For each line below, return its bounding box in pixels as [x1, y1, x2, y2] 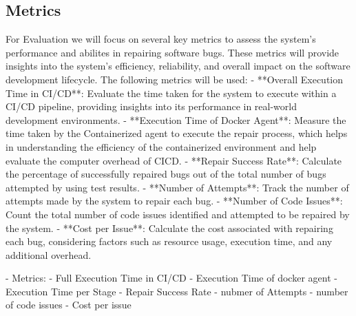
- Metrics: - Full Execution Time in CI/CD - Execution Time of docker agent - [6, 271, 337, 285]
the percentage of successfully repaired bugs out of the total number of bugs [6, 167, 326, 181]
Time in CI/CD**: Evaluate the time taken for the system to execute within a [6, 85, 337, 100]
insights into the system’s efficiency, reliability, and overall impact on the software [6, 59, 350, 73]
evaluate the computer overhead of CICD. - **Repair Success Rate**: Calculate [6, 153, 342, 167]
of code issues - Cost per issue [6, 297, 132, 312]
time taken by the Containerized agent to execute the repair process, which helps [6, 126, 348, 140]
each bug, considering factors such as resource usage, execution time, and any [6, 234, 333, 249]
